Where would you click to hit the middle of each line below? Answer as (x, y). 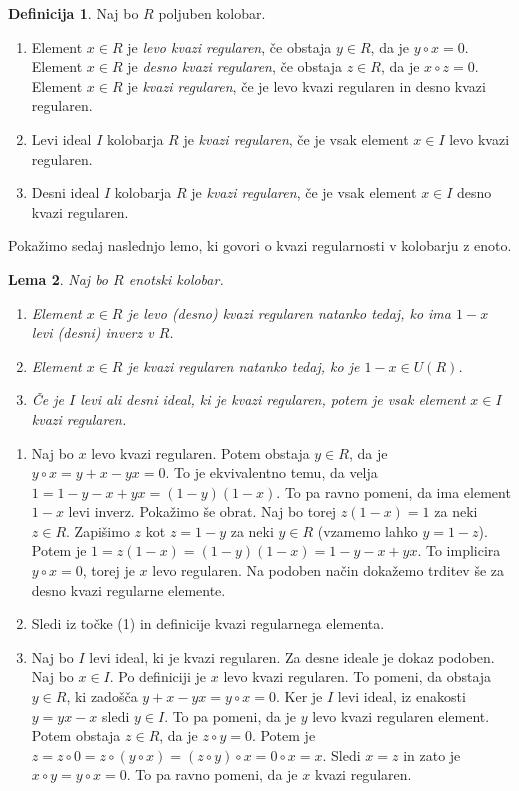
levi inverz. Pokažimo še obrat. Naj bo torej (202, 511)
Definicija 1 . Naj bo (73, 13)
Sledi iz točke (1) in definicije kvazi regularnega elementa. (208, 623)
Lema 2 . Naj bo (58, 278)
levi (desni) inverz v (92, 332)
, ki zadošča (102, 696)
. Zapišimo (98, 530)
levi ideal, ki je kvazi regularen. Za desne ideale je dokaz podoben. (292, 656)
